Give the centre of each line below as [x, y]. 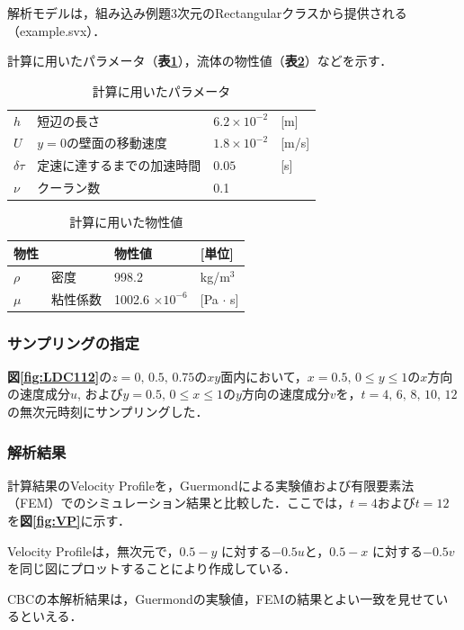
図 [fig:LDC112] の [60, 376]
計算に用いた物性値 [126, 222]
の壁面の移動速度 [116, 143]
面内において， [264, 376]
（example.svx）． [57, 30]
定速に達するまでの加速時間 [119, 165]
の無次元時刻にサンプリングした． [108, 412]
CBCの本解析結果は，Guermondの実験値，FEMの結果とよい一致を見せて [222, 598]
